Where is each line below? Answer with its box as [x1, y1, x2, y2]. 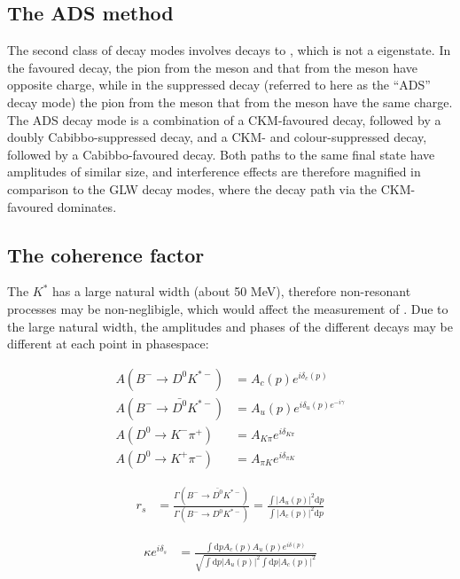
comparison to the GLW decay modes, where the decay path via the [7, 179, 377, 198]
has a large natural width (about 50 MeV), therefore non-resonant [52, 282, 411, 301]
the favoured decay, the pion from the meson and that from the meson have [7, 58, 418, 76]
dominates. [57, 197, 117, 215]
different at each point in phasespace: [7, 334, 209, 353]
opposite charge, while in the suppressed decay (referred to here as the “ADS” [7, 75, 431, 94]
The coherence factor [7, 240, 205, 268]
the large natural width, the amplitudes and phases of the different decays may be [7, 317, 453, 335]
